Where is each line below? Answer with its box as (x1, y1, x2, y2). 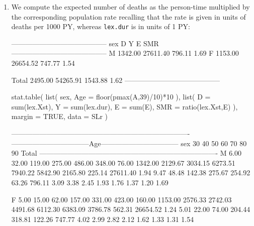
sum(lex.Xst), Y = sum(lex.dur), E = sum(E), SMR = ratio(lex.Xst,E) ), (11, 101, 238, 111)
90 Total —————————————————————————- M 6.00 (11, 148, 242, 158)
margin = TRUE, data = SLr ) (11, 111, 108, 122)
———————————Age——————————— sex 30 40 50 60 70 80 (11, 138, 247, 148)
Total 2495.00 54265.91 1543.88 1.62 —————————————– (11, 74, 220, 85)
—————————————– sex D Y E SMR (11, 38, 159, 48)
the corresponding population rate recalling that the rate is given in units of (11, 11, 246, 22)
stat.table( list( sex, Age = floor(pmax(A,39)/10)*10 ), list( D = (11, 91, 211, 102)
